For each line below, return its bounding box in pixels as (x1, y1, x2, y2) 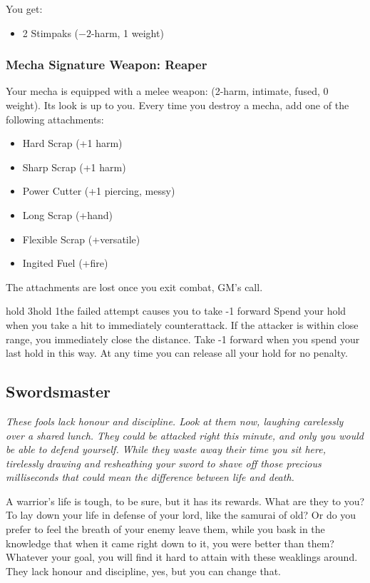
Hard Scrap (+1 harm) (22, 136, 123, 151)
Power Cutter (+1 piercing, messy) (22, 183, 175, 198)
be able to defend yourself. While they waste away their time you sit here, (6, 442, 326, 457)
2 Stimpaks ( (22, 25, 79, 40)
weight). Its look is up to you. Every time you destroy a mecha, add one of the (6, 98, 349, 112)
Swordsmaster (6, 380, 111, 402)
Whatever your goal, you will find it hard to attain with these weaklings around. (6, 549, 358, 564)
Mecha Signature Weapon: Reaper (6, 56, 207, 73)
